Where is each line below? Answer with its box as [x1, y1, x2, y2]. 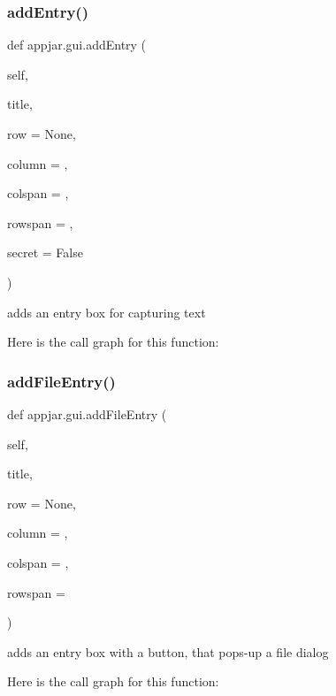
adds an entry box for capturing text [7, 302, 206, 321]
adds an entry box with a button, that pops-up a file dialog [7, 642, 329, 661]
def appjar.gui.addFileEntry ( [7, 404, 167, 423]
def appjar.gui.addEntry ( [7, 35, 147, 54]
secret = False [7, 243, 83, 262]
